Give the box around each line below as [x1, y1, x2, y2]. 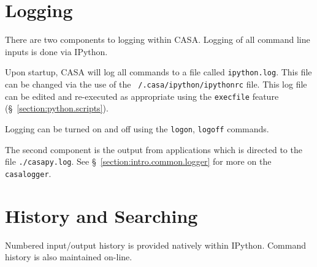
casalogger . [5, 167, 52, 179]
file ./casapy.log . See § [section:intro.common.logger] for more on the [5, 155, 272, 168]
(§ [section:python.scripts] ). [5, 102, 109, 115]
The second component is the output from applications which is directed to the [5, 143, 302, 156]
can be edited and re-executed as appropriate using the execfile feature [5, 89, 279, 102]
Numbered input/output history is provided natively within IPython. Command [5, 238, 306, 251]
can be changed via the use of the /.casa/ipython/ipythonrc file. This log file [5, 77, 307, 90]
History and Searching [5, 203, 198, 228]
